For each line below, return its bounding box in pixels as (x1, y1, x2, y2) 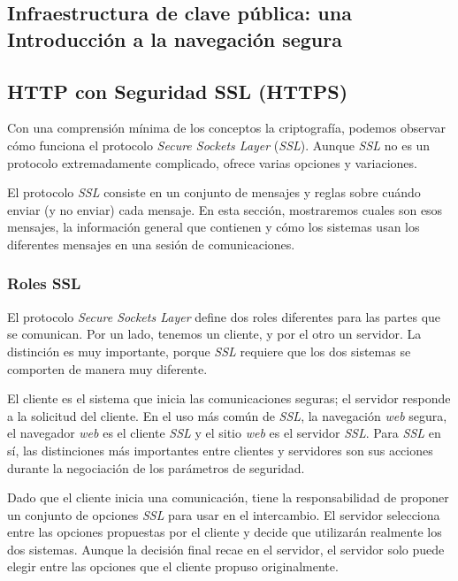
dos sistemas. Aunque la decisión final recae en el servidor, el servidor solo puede (7, 539, 445, 558)
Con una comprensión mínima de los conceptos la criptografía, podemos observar (7, 118, 447, 137)
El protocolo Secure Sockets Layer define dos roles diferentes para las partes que (7, 307, 441, 325)
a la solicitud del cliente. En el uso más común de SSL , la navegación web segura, (7, 406, 447, 424)
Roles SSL (7, 272, 81, 294)
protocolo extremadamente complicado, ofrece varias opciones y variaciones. (7, 153, 417, 172)
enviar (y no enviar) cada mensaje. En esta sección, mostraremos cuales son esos (7, 200, 443, 218)
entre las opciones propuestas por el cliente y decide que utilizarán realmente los (7, 523, 442, 541)
